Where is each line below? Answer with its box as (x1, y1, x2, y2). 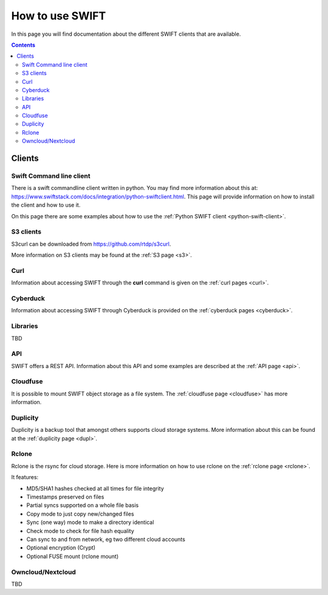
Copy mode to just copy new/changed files (26, 510, 134, 517)
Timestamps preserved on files (26, 493, 104, 500)
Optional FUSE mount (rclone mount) (26, 553, 119, 560)
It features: (11, 474, 39, 481)
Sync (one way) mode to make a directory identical (26, 519, 154, 526)
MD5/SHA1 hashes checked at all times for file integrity (26, 485, 164, 492)
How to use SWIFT (11, 9, 106, 22)
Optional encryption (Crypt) (26, 544, 95, 551)
